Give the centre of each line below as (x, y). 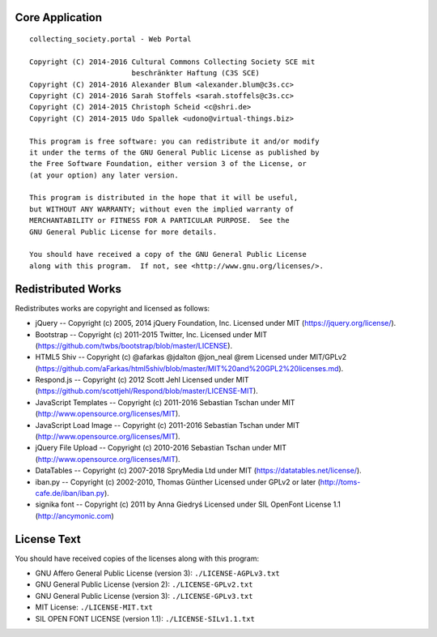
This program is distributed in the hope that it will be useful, (164, 198)
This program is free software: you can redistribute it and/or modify (174, 141)
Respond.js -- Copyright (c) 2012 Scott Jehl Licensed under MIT (142, 380)
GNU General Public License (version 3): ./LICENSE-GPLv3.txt (144, 596)
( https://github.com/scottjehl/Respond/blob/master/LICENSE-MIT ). (146, 391)
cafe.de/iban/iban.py (70, 493)
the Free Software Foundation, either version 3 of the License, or (168, 164)
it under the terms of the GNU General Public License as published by (174, 152)
